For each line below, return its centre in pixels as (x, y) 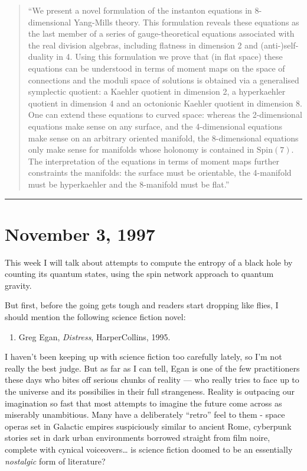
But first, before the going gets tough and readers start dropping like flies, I (142, 305)
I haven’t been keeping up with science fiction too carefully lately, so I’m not (143, 357)
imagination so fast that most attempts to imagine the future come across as (143, 403)
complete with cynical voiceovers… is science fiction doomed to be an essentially (149, 449)
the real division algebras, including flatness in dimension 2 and (143, 45)
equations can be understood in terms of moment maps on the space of (156, 68)
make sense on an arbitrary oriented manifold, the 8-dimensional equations (163, 138)
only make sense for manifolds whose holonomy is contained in (141, 149)
